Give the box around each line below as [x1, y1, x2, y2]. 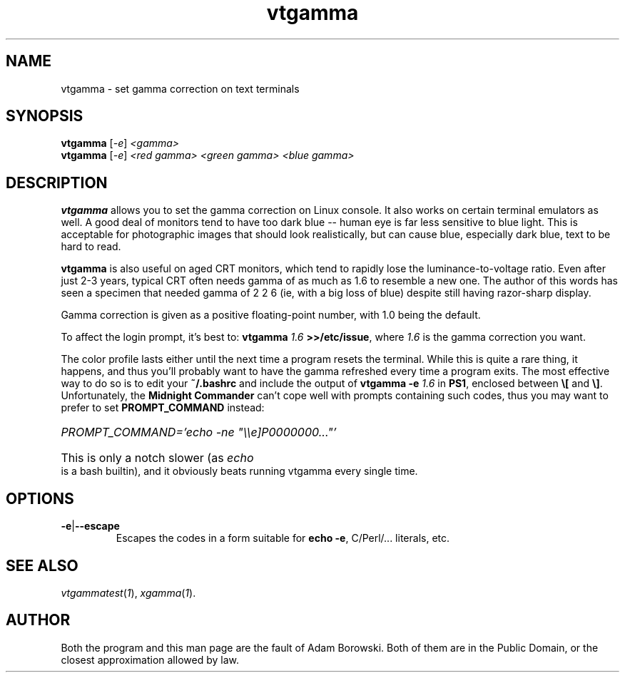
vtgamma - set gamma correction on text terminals [61, 82, 300, 95]
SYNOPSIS [6, 107, 83, 125]
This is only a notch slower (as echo [61, 451, 254, 466]
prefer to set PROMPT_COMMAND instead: [61, 401, 265, 414]
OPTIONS [6, 489, 74, 508]
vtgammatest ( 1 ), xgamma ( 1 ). [61, 586, 196, 599]
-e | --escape [61, 520, 120, 533]
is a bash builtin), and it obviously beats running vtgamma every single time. [61, 465, 418, 478]
